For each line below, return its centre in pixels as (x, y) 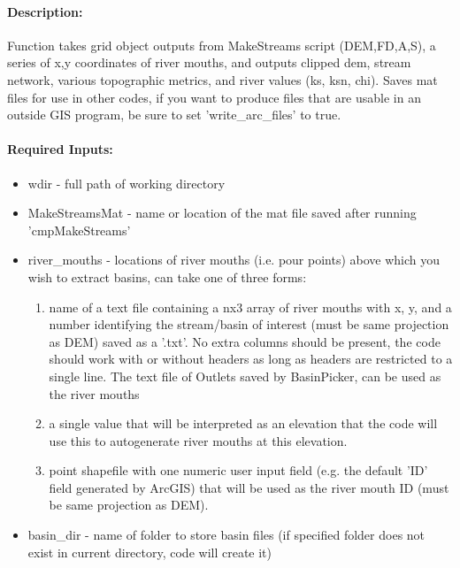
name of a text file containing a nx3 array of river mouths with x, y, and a (250, 307)
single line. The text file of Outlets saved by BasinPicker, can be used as (245, 376)
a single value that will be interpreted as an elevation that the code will (243, 423)
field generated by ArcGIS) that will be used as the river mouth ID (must (249, 487)
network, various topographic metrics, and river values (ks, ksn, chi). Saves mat (222, 79)
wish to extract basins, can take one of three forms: (167, 276)
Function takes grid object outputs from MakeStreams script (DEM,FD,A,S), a (222, 45)
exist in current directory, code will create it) (150, 552)
